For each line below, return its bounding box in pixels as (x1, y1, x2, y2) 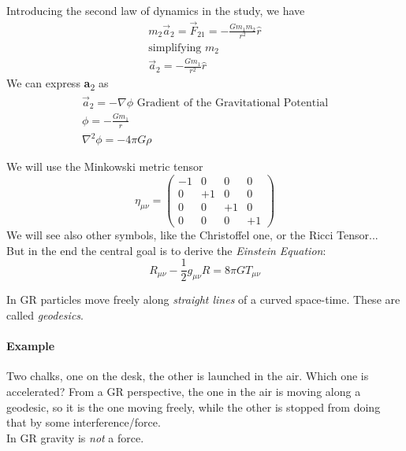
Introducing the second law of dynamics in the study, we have (6, 2, 305, 18)
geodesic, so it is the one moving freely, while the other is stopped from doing (6, 398, 381, 415)
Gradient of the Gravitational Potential (136, 97, 329, 109)
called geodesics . (6, 306, 84, 323)
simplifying (148, 43, 202, 54)
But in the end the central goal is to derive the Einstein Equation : (6, 242, 326, 258)
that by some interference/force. (6, 414, 161, 431)
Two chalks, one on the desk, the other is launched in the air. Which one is (6, 368, 369, 384)
